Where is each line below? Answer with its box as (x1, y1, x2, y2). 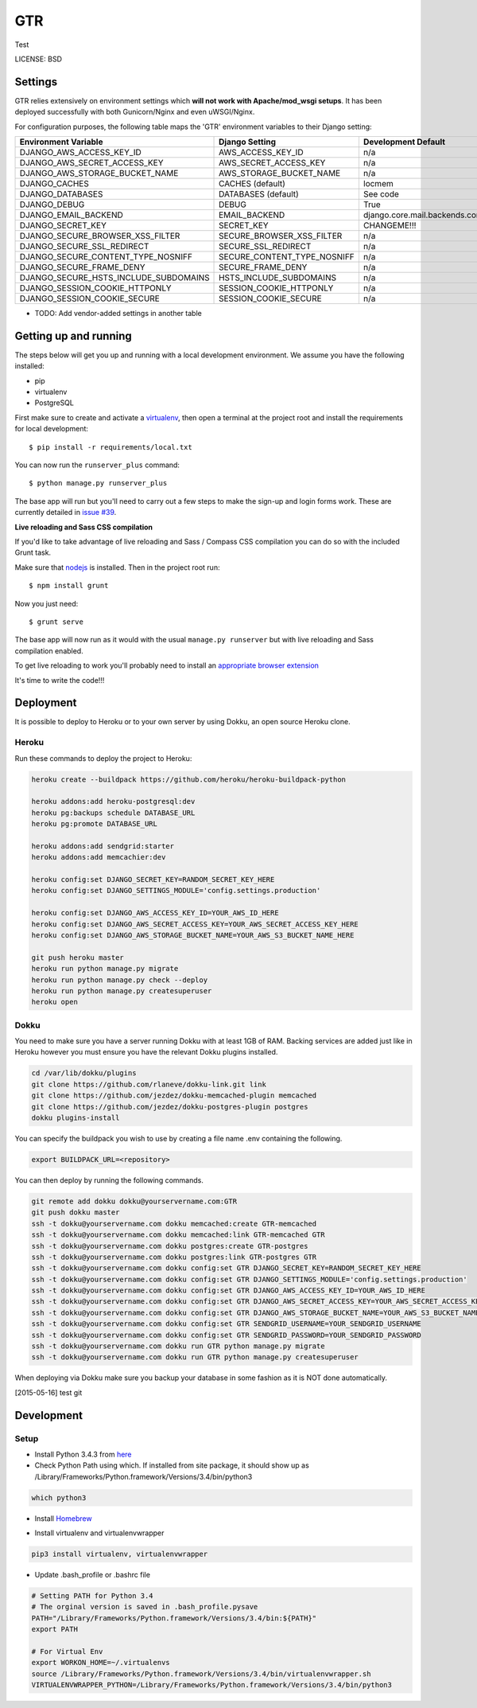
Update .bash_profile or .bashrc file (34, 1570, 151, 1580)
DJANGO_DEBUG (19, 199, 85, 210)
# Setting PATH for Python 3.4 (31, 1592, 154, 1601)
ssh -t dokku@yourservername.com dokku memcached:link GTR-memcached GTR (31, 1230, 325, 1239)
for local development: (14, 424, 89, 434)
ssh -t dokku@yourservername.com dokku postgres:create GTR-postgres (31, 1242, 308, 1250)
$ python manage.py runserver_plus (29, 478, 168, 488)
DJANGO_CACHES (19, 178, 89, 189)
